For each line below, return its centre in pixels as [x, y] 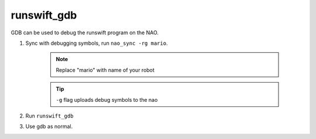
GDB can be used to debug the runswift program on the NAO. [85, 33]
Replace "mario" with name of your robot [105, 70]
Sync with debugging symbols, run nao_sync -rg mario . [97, 43]
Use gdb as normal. [49, 126]
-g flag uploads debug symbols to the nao [107, 99]
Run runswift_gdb [49, 116]
